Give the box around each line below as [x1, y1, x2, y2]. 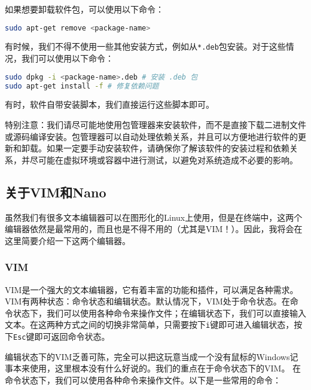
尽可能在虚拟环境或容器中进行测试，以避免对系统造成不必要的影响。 [29, 153, 298, 166]
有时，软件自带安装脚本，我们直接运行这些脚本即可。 [5, 98, 214, 111]
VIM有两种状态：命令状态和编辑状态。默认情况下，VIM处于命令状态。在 [5, 295, 290, 307]
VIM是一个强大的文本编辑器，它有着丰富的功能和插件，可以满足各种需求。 [5, 283, 298, 295]
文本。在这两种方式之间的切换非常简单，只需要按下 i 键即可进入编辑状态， [5, 318, 294, 331]
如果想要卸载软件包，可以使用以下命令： [5, 3, 164, 15]
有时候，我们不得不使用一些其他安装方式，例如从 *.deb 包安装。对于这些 [5, 40, 286, 53]
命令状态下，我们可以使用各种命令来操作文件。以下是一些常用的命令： [5, 373, 281, 386]
